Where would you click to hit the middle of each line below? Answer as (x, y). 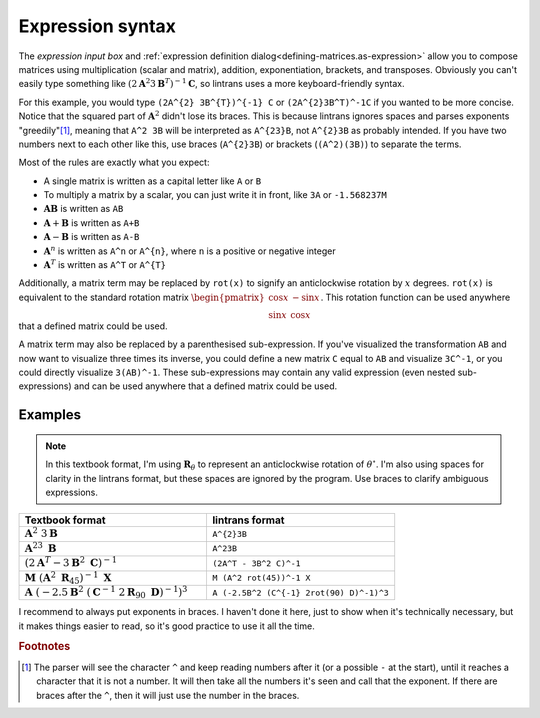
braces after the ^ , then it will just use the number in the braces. (168, 695)
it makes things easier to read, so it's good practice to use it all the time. (166, 626)
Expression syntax (97, 26)
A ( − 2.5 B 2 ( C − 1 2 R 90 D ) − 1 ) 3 (106, 592)
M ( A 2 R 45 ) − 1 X (68, 577)
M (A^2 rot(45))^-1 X (261, 578)
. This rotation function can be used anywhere (415, 297)
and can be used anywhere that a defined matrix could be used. (205, 386)
